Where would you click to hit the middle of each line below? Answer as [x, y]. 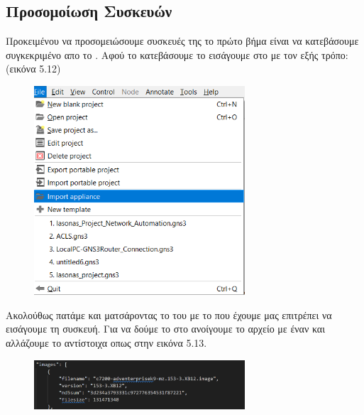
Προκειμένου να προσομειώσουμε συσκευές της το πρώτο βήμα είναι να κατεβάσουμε [182, 41]
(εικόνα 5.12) [33, 69]
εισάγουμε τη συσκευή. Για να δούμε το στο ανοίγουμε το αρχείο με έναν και [165, 329]
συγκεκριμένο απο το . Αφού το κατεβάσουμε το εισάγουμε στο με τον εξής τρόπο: [177, 54]
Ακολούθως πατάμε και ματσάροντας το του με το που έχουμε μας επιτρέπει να [169, 314]
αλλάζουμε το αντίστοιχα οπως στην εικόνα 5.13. [106, 342]
